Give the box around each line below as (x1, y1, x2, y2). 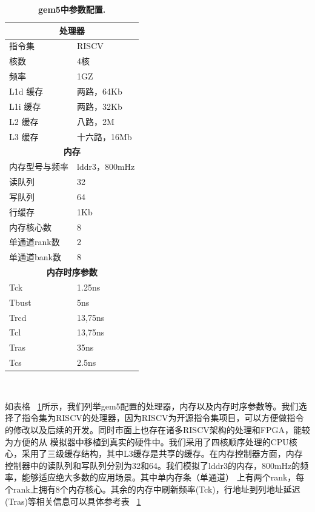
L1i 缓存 (9, 99, 41, 112)
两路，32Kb (77, 99, 122, 112)
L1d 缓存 (9, 84, 44, 97)
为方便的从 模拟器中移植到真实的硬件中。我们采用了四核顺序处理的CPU (5, 435, 289, 448)
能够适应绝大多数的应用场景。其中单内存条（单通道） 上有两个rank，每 (21, 471, 305, 483)
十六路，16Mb (77, 130, 132, 143)
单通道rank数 (9, 235, 60, 248)
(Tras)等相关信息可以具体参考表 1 (5, 494, 141, 507)
